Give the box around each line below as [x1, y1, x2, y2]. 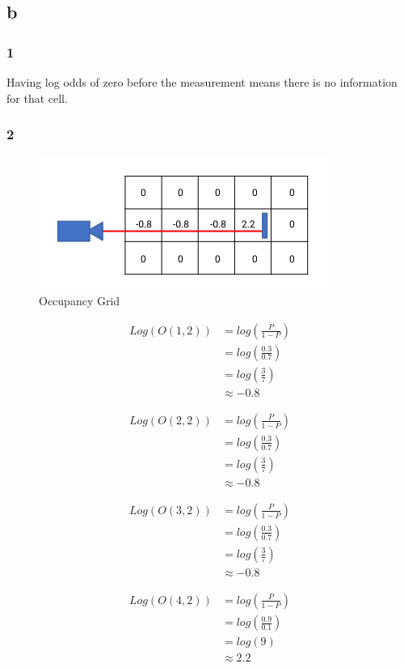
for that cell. [6, 89, 68, 106]
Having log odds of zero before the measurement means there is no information [6, 74, 398, 90]
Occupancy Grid [39, 292, 120, 308]
